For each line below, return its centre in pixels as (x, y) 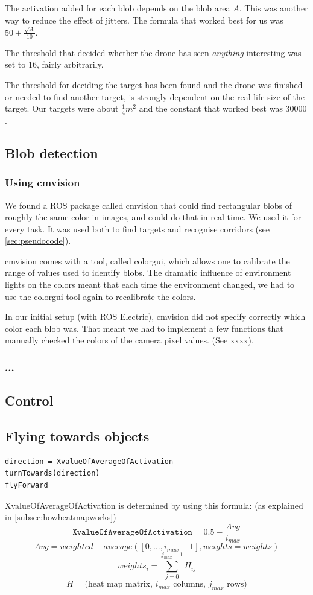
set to (15, 64)
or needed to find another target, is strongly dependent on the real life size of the (155, 96)
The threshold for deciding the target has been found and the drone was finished (154, 84)
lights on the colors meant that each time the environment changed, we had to (150, 285)
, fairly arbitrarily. (70, 64)
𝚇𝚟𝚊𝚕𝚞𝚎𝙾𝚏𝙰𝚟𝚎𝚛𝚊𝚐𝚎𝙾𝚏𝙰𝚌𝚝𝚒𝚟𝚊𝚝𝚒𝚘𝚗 (132, 533)
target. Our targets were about (62, 108)
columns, (189, 584)
